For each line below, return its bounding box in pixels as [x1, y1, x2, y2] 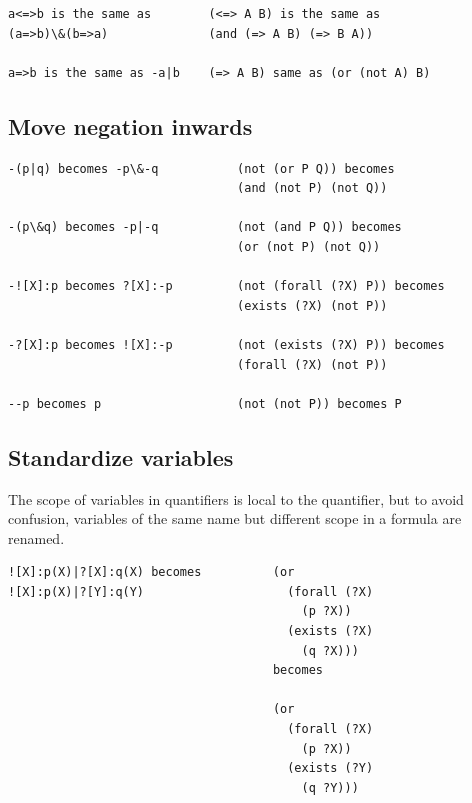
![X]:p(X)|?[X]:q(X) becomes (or [8, 565, 295, 580]
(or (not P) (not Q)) [237, 239, 381, 254]
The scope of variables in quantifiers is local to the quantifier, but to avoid [8, 488, 464, 509]
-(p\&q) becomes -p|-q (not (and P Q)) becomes [8, 220, 402, 235]
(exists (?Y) [287, 761, 374, 776]
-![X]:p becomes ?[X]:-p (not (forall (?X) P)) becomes [8, 279, 445, 294]
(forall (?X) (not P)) [237, 357, 388, 372]
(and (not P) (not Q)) [237, 181, 388, 196]
